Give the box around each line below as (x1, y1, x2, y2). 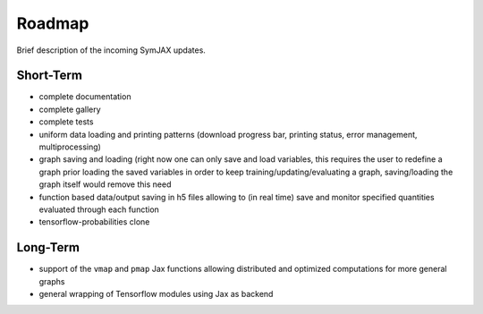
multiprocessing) (38, 141, 102, 152)
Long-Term (16, 240, 80, 255)
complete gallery (38, 104, 102, 115)
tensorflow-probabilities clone (38, 216, 150, 227)
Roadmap (16, 13, 89, 33)
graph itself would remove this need (38, 179, 172, 190)
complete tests (38, 116, 94, 127)
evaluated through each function (38, 204, 160, 215)
